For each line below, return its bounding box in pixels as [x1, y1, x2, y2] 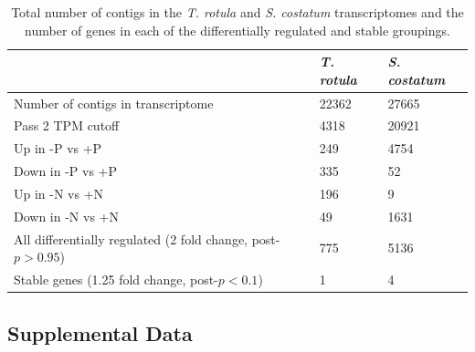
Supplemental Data [7, 318, 193, 347]
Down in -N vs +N [14, 206, 119, 225]
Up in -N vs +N [14, 184, 104, 202]
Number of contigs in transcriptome [14, 93, 214, 112]
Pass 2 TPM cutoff [14, 116, 120, 135]
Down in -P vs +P [14, 161, 118, 181]
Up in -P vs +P [14, 139, 102, 158]
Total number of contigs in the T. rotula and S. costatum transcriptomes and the [11, 3, 464, 21]
